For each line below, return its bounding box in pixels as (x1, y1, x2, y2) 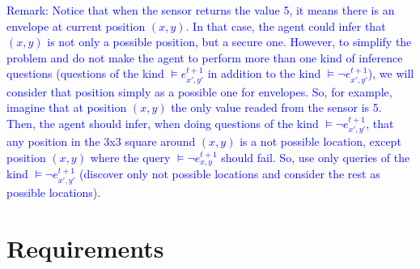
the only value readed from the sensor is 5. (171, 99, 382, 116)
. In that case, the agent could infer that (185, 17, 386, 34)
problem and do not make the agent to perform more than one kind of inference (6, 49, 403, 66)
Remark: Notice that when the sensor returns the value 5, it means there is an (6, 2, 395, 18)
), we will (367, 65, 414, 82)
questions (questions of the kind (6, 65, 164, 82)
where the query (90, 149, 171, 165)
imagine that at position (6, 99, 127, 116)
